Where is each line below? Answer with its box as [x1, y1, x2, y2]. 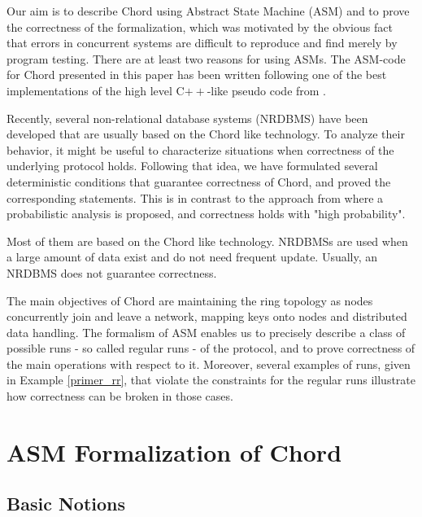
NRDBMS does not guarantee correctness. [7, 264, 217, 281]
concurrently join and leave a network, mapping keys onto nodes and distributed [7, 308, 407, 325]
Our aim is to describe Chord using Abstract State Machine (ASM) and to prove [7, 2, 410, 19]
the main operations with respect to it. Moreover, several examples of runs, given [7, 355, 411, 372]
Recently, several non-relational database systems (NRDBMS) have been [7, 109, 368, 126]
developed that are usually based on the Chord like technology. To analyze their [7, 125, 405, 142]
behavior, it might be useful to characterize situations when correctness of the [7, 141, 394, 158]
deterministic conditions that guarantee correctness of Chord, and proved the [7, 173, 391, 190]
